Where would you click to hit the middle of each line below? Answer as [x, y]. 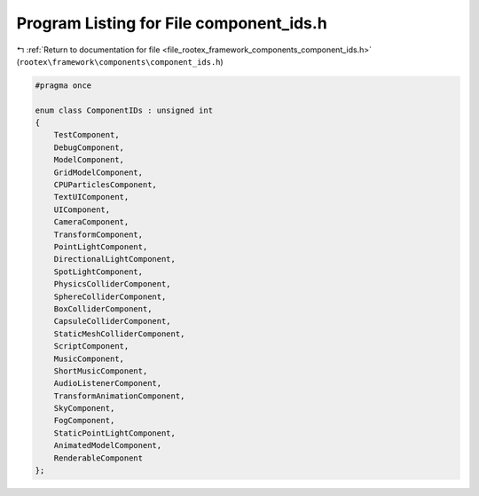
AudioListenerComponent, [108, 383]
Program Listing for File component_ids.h [172, 23]
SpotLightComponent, [98, 272]
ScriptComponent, [91, 346]
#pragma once [63, 85]
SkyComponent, [84, 409]
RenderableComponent [98, 458]
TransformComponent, [98, 234]
